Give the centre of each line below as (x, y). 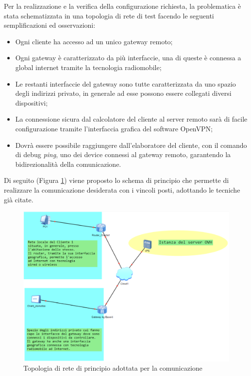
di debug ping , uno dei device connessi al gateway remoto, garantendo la (123, 154)
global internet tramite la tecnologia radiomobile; (88, 67)
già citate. (19, 199)
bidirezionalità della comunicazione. (68, 164)
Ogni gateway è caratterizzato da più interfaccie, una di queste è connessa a (128, 58)
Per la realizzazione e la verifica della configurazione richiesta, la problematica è (123, 6)
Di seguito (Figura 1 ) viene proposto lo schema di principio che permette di (117, 180)
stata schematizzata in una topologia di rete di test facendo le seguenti (109, 15)
